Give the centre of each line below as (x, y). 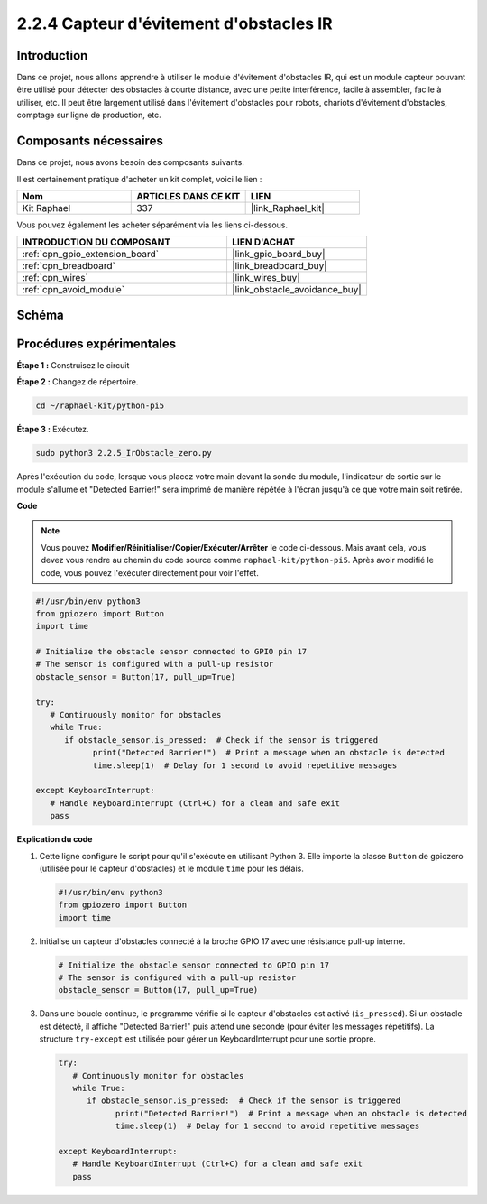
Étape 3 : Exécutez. (53, 430)
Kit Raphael (46, 208)
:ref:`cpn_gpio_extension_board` (91, 255)
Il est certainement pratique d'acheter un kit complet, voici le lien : (139, 179)
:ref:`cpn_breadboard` (69, 266)
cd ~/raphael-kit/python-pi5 (100, 406)
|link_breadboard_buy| (280, 266)
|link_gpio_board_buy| (278, 255)
